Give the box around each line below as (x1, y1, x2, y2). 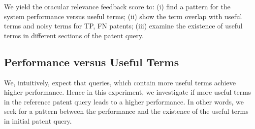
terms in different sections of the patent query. (4, 30, 144, 40)
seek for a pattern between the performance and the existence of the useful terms (4, 106, 249, 116)
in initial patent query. (4, 115, 72, 126)
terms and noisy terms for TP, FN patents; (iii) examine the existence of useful (4, 21, 243, 31)
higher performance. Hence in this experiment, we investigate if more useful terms (4, 87, 251, 97)
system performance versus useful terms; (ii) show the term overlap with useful (4, 11, 242, 21)
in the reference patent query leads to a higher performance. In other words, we (4, 96, 244, 106)
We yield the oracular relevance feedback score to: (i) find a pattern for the (4, 1, 230, 11)
